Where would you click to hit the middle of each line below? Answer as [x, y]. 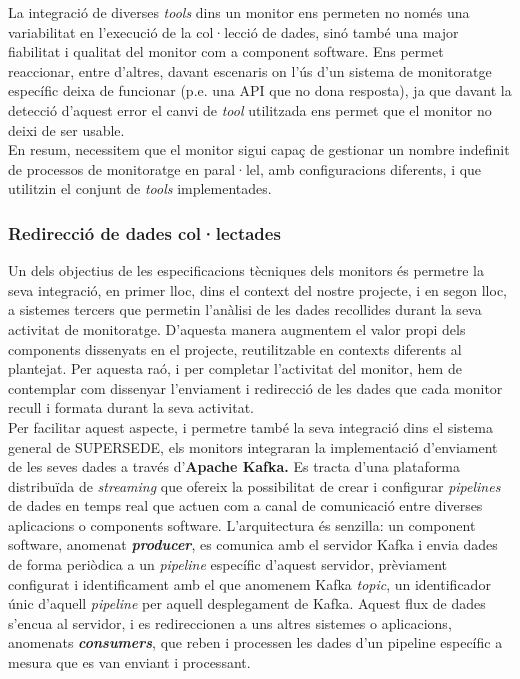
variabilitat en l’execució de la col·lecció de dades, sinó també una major [233, 31]
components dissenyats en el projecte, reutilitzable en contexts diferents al [235, 348]
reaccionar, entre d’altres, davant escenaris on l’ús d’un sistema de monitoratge [250, 70]
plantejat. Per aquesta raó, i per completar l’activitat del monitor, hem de [235, 368]
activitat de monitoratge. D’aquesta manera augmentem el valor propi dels [237, 328]
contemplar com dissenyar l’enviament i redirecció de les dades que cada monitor [255, 387]
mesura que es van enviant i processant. [129, 662]
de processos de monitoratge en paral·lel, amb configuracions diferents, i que [245, 168]
